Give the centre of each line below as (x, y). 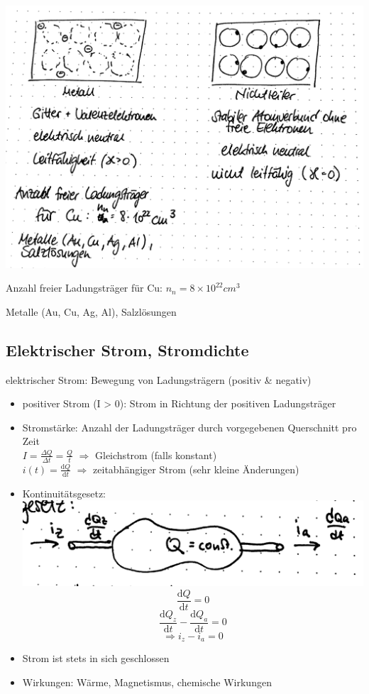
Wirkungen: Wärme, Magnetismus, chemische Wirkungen (147, 682)
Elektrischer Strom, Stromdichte (127, 349)
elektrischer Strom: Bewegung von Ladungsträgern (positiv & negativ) (159, 379)
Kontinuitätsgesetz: (64, 493)
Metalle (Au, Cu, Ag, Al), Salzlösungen (91, 311)
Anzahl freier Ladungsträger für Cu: (84, 288)
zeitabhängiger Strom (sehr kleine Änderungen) (196, 469)
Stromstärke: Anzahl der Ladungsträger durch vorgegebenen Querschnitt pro (189, 427)
